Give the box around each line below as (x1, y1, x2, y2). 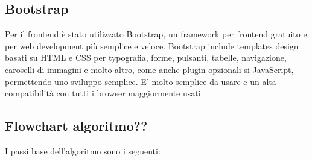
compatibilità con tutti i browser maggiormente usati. (5, 87, 203, 99)
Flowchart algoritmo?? (5, 116, 148, 135)
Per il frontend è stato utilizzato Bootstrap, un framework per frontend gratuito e (5, 28, 307, 40)
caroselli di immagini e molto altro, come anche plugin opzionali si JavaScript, (5, 63, 294, 75)
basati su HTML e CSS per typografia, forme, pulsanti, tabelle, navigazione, (5, 51, 287, 64)
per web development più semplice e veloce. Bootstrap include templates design (5, 39, 299, 52)
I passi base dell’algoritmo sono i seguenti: (5, 144, 161, 157)
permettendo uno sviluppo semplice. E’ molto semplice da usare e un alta (5, 75, 276, 87)
